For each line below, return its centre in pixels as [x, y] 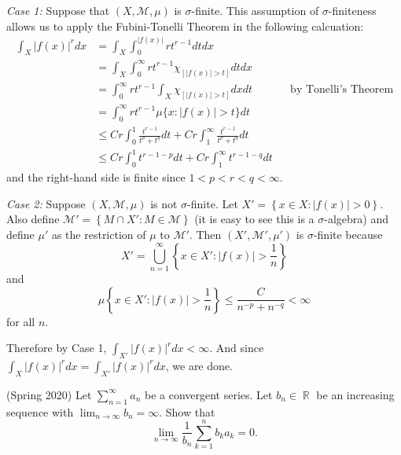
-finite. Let [213, 203]
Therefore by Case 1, [57, 348]
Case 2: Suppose [46, 203]
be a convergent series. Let [208, 394]
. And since [237, 348]
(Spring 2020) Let [49, 394]
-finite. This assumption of [255, 10]
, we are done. [199, 365]
